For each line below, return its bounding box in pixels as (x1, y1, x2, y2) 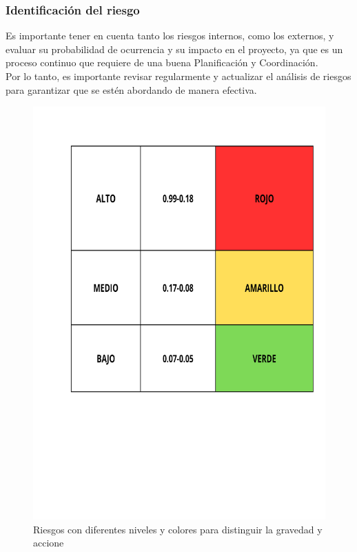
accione (33, 535, 64, 550)
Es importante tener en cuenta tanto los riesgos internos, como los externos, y (6, 28, 334, 43)
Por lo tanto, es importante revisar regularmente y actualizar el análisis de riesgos (6, 69, 351, 83)
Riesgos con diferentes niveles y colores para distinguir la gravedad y (33, 522, 323, 536)
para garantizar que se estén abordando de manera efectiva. (6, 82, 257, 97)
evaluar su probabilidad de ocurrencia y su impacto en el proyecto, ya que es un (6, 41, 343, 56)
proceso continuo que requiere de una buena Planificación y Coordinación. (6, 55, 318, 70)
